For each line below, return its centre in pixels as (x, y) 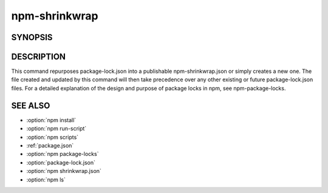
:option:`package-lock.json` (61, 162)
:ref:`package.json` (50, 145)
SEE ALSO (31, 105)
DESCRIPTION (39, 57)
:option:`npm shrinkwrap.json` (64, 171)
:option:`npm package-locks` (63, 154)
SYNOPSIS (32, 37)
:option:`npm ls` (46, 180)
